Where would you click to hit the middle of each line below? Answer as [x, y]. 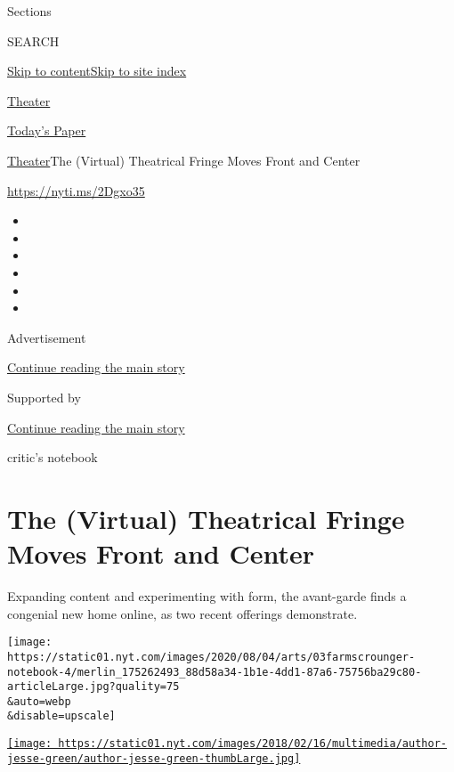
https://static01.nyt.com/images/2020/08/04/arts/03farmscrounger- [211, 657]
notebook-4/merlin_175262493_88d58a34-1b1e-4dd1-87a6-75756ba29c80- [215, 672]
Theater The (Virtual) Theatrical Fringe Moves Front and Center [184, 160]
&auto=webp [39, 701]
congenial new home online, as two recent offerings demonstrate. [182, 613]
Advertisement [47, 337]
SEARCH [33, 41]
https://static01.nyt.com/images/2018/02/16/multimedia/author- [252, 744]
